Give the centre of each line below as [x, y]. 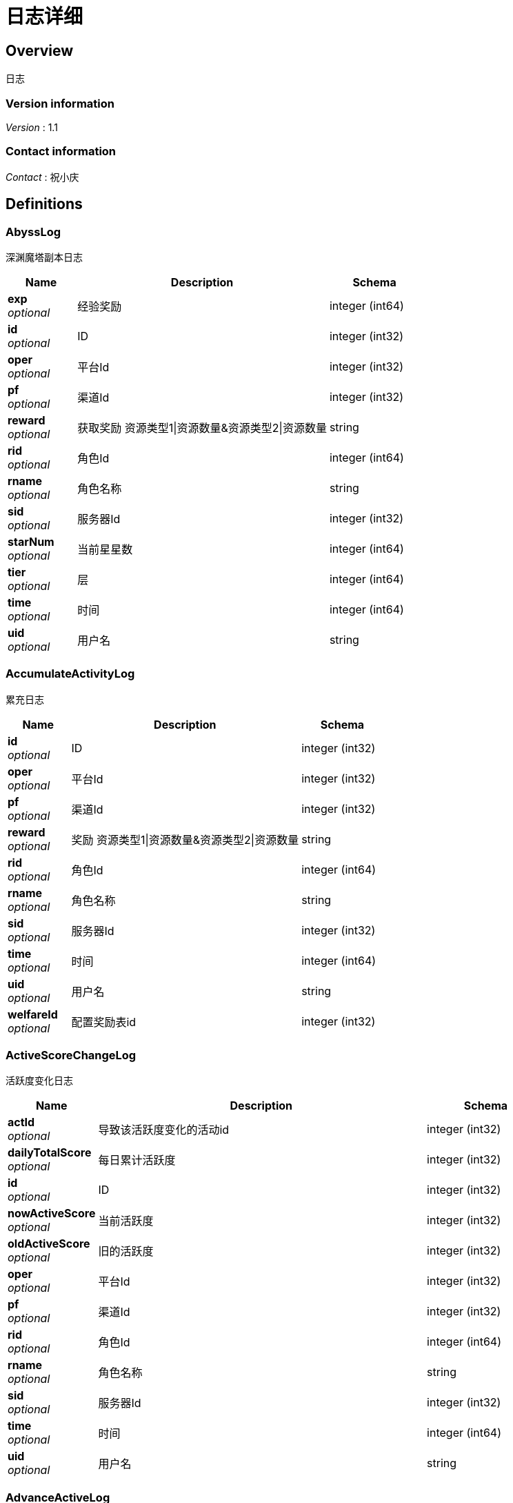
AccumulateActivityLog [70, 674]
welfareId [33, 1014]
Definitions [44, 204]
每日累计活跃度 [137, 1160]
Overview [40, 50]
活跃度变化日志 [39, 1081]
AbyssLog [33, 232]
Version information [60, 103]
